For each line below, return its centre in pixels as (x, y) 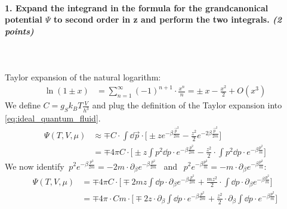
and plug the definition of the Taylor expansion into (187, 105)
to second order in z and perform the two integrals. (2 (167, 19)
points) (19, 31)
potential (24, 19)
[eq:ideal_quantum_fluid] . (53, 118)
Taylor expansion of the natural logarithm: (83, 77)
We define (23, 105)
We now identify (35, 166)
